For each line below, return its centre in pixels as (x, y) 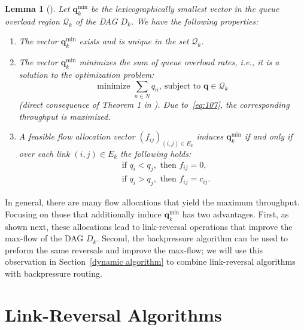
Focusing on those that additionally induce (83, 214)
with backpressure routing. (54, 273)
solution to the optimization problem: (86, 74)
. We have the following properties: (194, 21)
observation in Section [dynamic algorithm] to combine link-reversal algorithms (150, 261)
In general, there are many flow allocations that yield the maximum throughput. (152, 202)
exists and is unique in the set (134, 41)
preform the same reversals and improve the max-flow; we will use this (134, 249)
